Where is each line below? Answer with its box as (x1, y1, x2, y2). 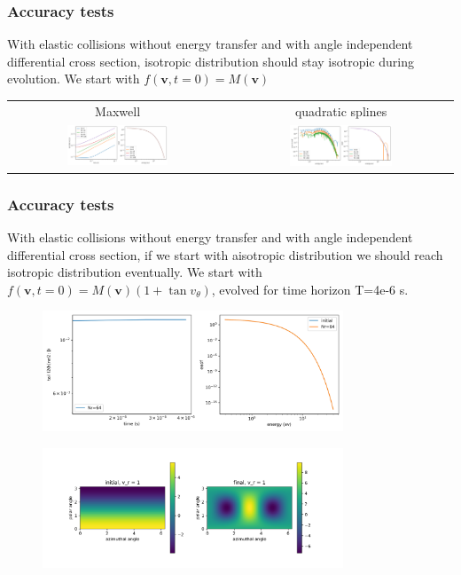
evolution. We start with (7, 69, 140, 88)
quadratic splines (294, 101, 387, 120)
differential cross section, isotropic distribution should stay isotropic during (7, 51, 415, 70)
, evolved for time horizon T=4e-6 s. (211, 280, 409, 298)
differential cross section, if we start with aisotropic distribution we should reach (7, 245, 443, 264)
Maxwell (95, 101, 141, 120)
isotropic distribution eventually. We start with (7, 263, 262, 281)
